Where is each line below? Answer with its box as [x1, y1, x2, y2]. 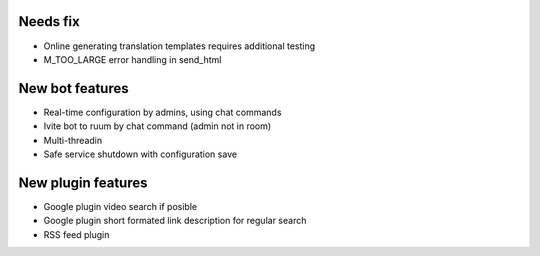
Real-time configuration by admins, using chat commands [43, 106, 282, 118]
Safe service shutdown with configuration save [43, 148, 238, 160]
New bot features [18, 80, 129, 97]
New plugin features [18, 174, 148, 191]
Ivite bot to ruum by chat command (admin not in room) [43, 120, 272, 132]
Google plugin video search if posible [43, 200, 198, 212]
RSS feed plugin [43, 228, 110, 240]
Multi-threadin [43, 134, 103, 146]
